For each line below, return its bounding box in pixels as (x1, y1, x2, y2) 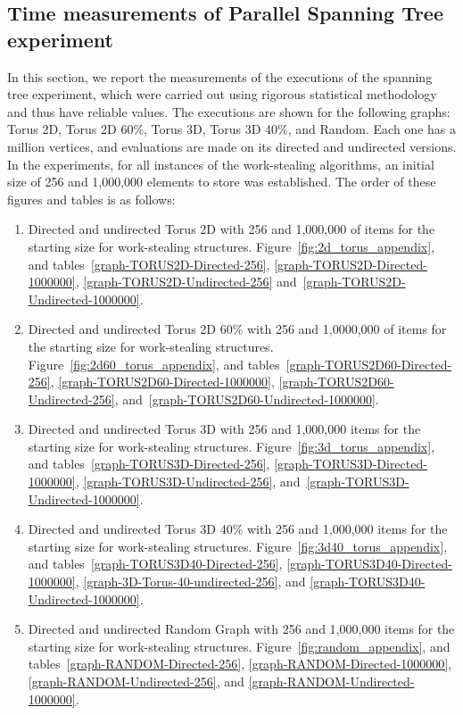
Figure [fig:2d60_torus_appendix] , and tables (28, 354, 280, 373)
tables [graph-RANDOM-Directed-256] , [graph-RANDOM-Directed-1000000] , (28, 654, 452, 673)
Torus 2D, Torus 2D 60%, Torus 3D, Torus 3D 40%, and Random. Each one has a (7, 120, 456, 138)
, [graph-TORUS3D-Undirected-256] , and (75, 472, 301, 491)
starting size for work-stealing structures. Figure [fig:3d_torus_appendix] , (28, 436, 435, 455)
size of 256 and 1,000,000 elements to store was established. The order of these (7, 172, 436, 191)
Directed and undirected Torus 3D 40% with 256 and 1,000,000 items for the (28, 520, 448, 538)
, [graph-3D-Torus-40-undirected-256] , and (75, 572, 306, 591)
